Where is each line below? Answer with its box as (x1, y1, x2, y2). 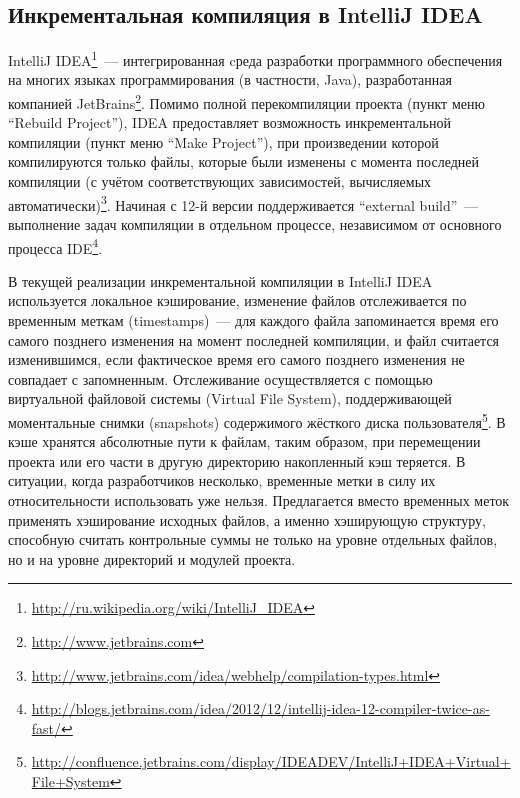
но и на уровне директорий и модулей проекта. (8, 548, 296, 569)
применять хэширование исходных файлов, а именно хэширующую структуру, (8, 509, 486, 530)
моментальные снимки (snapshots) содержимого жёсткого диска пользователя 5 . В (8, 408, 506, 432)
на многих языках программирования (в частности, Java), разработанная (8, 69, 452, 90)
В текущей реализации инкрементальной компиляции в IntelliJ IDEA (8, 270, 433, 291)
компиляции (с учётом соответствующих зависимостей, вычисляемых (8, 171, 432, 192)
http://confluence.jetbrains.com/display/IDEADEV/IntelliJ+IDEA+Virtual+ (31, 751, 511, 772)
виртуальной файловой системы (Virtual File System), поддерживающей (8, 388, 452, 409)
